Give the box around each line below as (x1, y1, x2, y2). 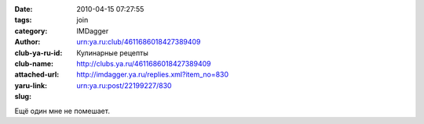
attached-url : (14, 70, 60, 80)
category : (14, 26, 48, 35)
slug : (14, 92, 31, 101)
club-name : (14, 58, 54, 68)
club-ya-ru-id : (14, 48, 63, 58)
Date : (14, 5, 33, 13)
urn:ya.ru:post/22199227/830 (76, 80, 172, 90)
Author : (14, 37, 41, 47)
